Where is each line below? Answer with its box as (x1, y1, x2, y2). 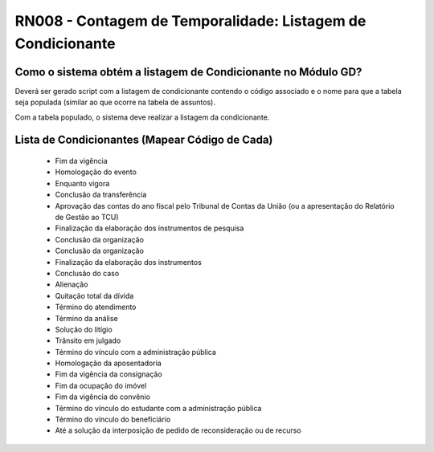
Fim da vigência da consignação (55, 369, 162, 379)
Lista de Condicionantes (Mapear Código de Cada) (14, 133, 273, 147)
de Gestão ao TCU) (55, 213, 120, 222)
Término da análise (55, 313, 118, 323)
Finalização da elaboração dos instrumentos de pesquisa (55, 223, 244, 233)
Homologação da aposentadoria (55, 358, 162, 369)
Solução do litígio (55, 324, 113, 334)
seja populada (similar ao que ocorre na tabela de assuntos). (14, 97, 216, 108)
